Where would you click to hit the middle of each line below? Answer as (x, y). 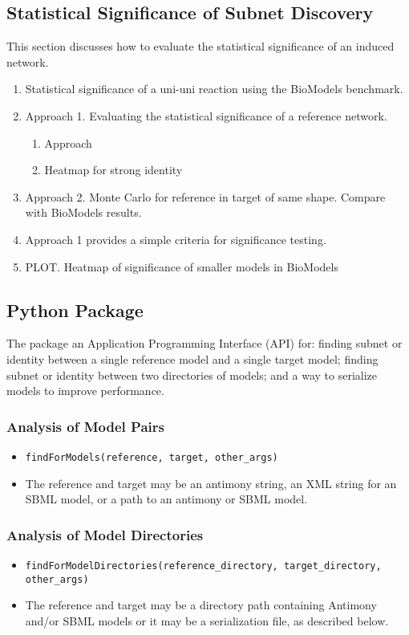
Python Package (75, 309)
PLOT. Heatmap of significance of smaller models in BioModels (182, 266)
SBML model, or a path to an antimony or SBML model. (166, 499)
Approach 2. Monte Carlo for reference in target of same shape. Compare (205, 196)
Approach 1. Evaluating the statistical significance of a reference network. (206, 115)
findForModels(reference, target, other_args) (152, 457)
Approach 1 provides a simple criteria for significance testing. (176, 239)
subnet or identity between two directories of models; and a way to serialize (192, 374)
